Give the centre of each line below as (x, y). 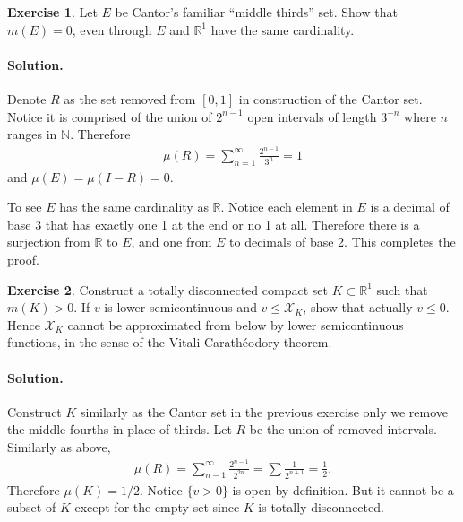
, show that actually (358, 307)
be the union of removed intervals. (343, 429)
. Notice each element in (287, 207)
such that (402, 289)
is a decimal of (410, 207)
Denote (27, 98)
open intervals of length (312, 116)
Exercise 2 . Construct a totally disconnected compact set (167, 289)
